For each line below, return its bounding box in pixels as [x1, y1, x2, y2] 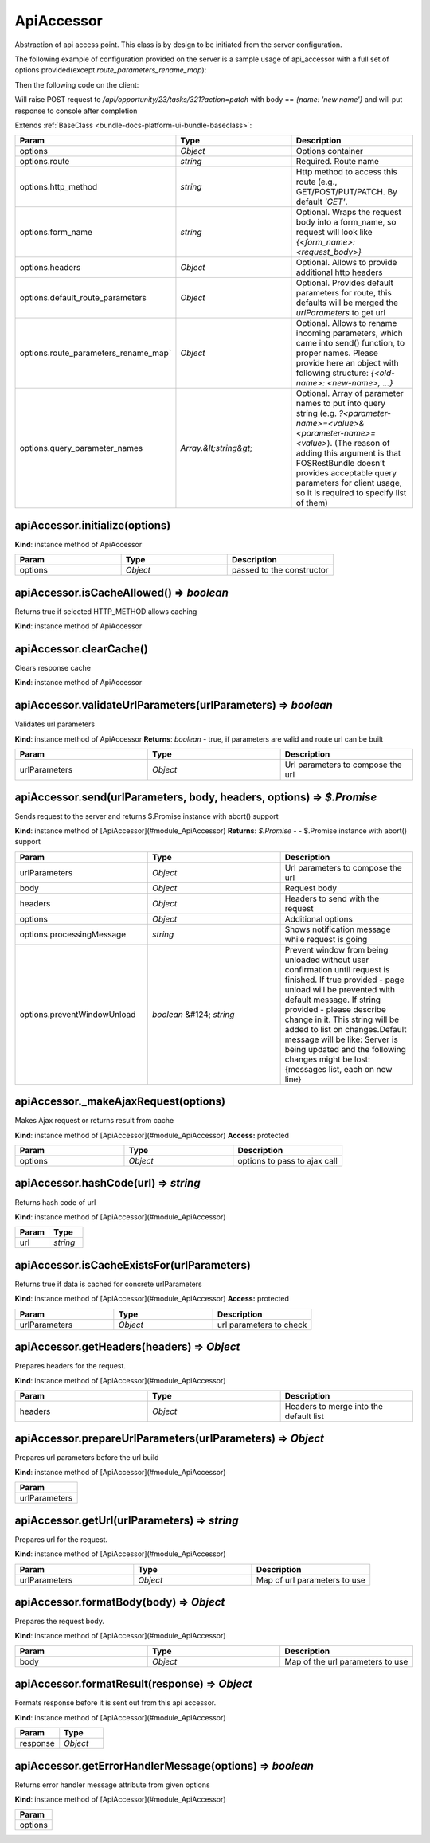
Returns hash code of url [14, 1197, 96, 1207]
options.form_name [19, 227, 93, 238]
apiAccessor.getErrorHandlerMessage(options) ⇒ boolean [14, 1759, 315, 1772]
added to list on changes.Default [284, 1023, 407, 1035]
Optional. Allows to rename [295, 318, 397, 329]
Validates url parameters [14, 719, 96, 729]
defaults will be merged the [295, 297, 398, 308]
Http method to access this [295, 166, 398, 178]
